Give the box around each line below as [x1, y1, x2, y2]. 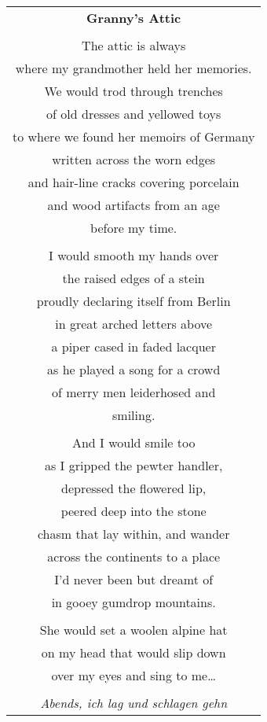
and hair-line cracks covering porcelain [27, 173, 240, 191]
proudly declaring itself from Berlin [36, 292, 231, 310]
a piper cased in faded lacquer [51, 337, 216, 355]
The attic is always [82, 36, 186, 54]
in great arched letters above [55, 315, 213, 333]
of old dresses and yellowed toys [46, 105, 221, 123]
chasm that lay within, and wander [37, 525, 230, 543]
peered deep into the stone [60, 502, 207, 520]
